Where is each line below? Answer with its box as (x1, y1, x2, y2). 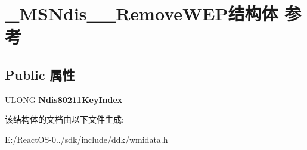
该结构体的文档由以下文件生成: (5, 113, 124, 126)
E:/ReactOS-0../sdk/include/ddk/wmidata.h (5, 133, 168, 145)
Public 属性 (5, 65, 75, 83)
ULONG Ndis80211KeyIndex (5, 93, 123, 105)
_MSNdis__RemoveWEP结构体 (5, 1, 278, 26)
